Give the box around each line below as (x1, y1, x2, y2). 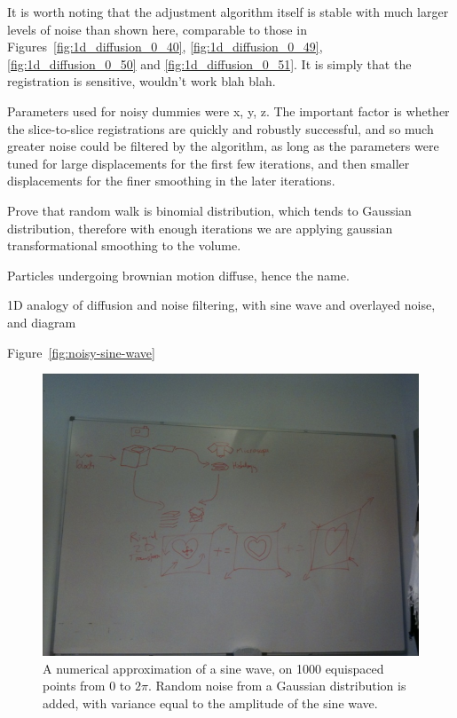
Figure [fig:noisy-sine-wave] (7, 343, 155, 361)
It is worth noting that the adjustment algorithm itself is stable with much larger (7, 3, 449, 20)
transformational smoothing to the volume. (7, 236, 241, 255)
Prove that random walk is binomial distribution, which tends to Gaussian (7, 201, 412, 219)
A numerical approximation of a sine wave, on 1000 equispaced (43, 659, 384, 677)
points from (43, 676, 106, 695)
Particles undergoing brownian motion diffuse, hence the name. (7, 265, 350, 284)
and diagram (7, 312, 76, 331)
